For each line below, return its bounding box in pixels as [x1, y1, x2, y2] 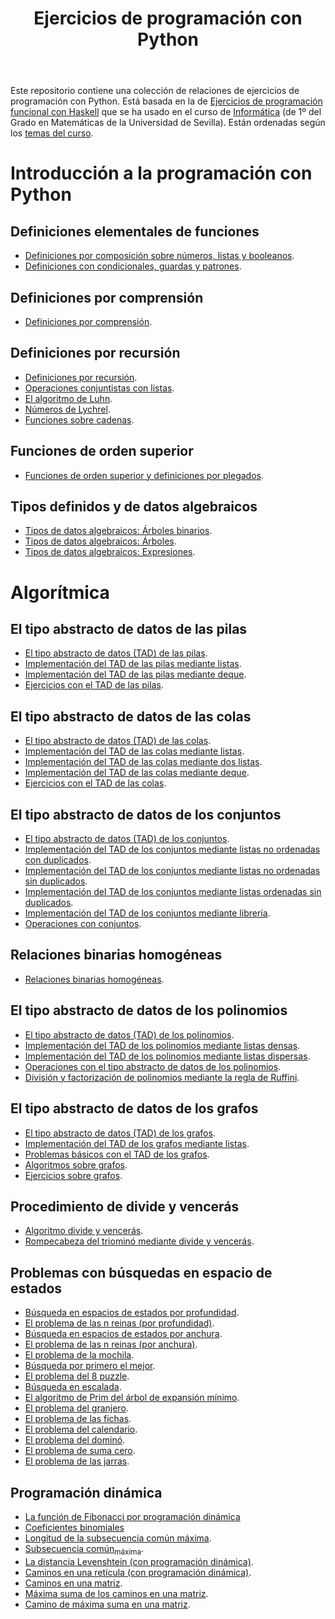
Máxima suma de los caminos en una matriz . [24, 1587, 209, 1599]
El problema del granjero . [24, 1402, 129, 1414]
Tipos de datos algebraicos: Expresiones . [24, 546, 196, 558]
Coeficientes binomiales [24, 1521, 125, 1533]
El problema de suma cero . [24, 1445, 136, 1457]
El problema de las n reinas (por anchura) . [24, 1338, 198, 1351]
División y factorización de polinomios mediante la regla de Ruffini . [24, 1071, 300, 1083]
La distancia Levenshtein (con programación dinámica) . [24, 1555, 254, 1567]
